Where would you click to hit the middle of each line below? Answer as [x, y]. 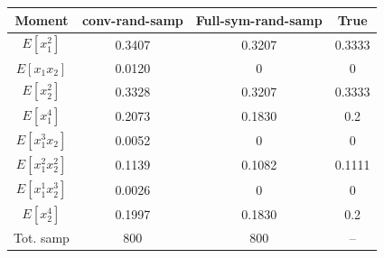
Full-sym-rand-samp [259, 19]
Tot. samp [42, 237]
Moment [42, 19]
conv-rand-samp [132, 19]
